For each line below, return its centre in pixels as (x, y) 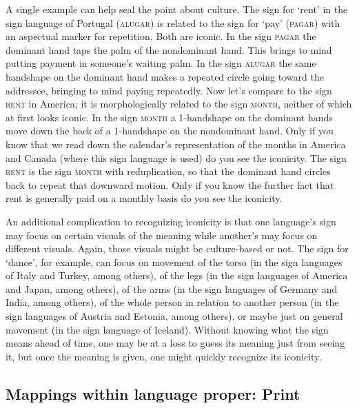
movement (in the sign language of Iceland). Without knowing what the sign (167, 329)
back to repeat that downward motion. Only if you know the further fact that (170, 184)
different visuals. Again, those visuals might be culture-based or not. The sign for (177, 248)
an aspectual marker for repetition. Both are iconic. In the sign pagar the (161, 36)
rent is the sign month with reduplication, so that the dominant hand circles (168, 171)
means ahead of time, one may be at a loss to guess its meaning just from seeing (175, 343)
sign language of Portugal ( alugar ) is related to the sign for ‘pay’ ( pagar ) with (173, 22)
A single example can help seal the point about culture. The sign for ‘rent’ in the (177, 9)
